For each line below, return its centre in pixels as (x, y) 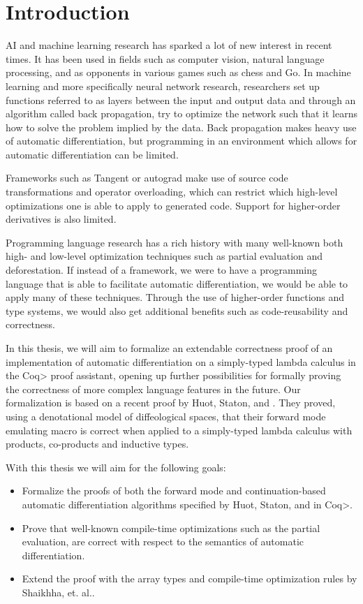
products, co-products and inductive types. (97, 444)
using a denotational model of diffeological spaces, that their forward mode (166, 416)
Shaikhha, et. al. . (58, 592)
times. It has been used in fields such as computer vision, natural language (165, 58)
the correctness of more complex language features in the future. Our (153, 389)
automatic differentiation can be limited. (92, 154)
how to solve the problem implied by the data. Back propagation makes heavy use (181, 127)
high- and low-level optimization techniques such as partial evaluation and (164, 256)
